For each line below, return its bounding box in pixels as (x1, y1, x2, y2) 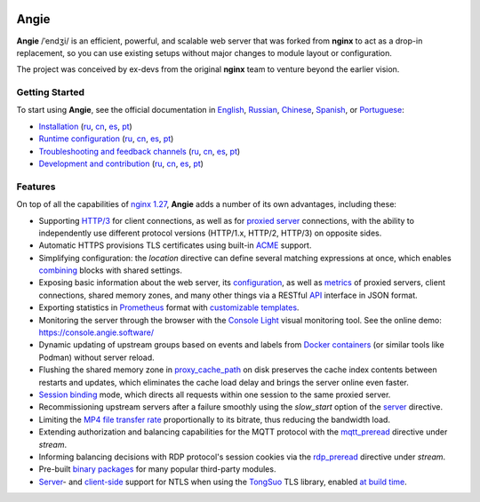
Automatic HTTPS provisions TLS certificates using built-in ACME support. (38, 240, 312, 251)
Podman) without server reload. (38, 352, 155, 363)
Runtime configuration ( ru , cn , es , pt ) (38, 133, 174, 144)
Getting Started (16, 86, 84, 99)
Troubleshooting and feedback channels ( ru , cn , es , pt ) (38, 146, 241, 156)
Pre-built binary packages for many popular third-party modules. (38, 464, 276, 474)
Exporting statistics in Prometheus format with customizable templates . (38, 302, 300, 313)
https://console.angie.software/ (38, 327, 155, 338)
